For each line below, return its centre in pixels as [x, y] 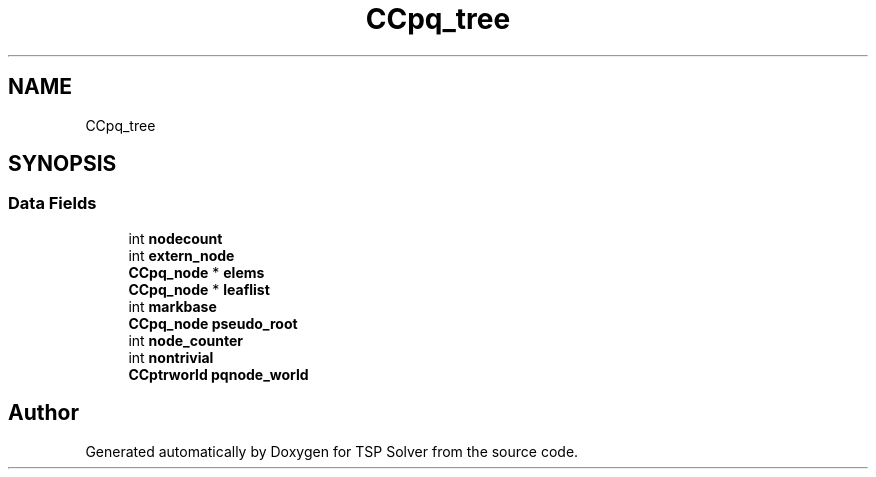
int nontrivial [171, 357]
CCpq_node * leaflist [199, 289]
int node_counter [185, 340]
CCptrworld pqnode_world [218, 374]
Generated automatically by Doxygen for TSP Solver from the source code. [332, 451]
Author [43, 413]
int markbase [172, 306]
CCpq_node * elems [196, 272]
